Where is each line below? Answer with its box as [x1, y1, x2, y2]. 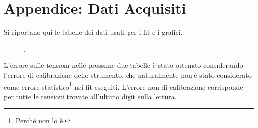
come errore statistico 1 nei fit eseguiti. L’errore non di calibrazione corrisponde [4, 80, 243, 92]
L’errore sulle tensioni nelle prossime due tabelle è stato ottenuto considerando [4, 60, 243, 70]
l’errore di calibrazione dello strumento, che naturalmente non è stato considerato [4, 69, 252, 80]
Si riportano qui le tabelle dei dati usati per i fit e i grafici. [4, 27, 183, 37]
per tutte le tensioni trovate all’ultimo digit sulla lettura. [4, 91, 177, 101]
